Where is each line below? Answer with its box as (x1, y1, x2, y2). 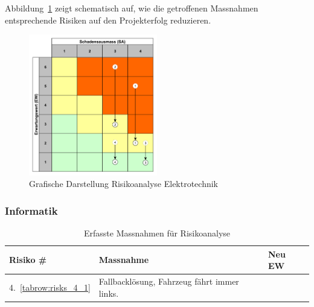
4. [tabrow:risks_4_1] (9, 280, 91, 293)
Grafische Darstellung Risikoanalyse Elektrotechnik (29, 177, 219, 190)
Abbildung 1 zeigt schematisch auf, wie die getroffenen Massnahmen (5, 2, 258, 14)
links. (98, 286, 119, 299)
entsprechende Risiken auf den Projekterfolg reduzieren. (5, 13, 211, 26)
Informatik (5, 203, 58, 218)
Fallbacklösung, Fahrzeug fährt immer (98, 275, 239, 288)
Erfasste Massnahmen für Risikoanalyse (83, 227, 231, 239)
